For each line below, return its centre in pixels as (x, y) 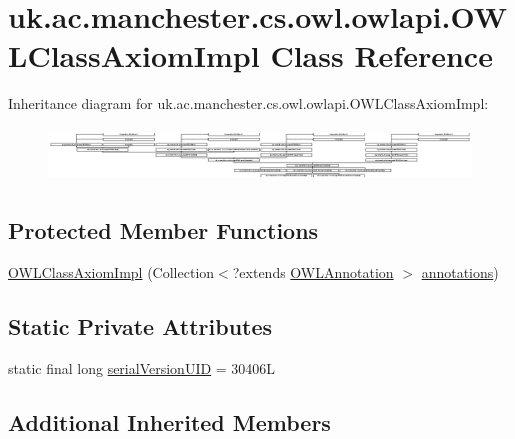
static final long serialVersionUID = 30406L (142, 367)
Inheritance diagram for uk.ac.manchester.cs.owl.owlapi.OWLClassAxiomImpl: (248, 103)
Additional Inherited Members (169, 421)
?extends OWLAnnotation (313, 271)
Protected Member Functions (163, 230)
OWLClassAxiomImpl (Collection (111, 271)
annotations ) (460, 271)
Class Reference (381, 55)
